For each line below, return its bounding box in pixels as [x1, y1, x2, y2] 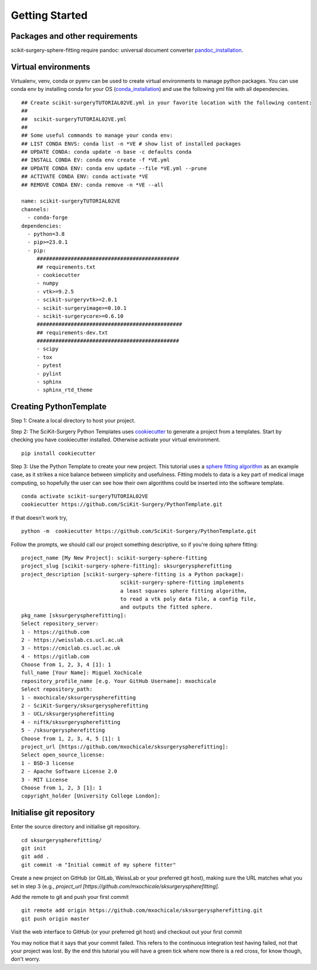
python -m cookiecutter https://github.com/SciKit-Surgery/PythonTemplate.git [21, 528, 257, 535]
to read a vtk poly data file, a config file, [120, 596, 257, 602]
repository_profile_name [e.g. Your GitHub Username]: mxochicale [21, 678, 217, 684]
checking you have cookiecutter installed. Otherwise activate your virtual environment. [11, 436, 221, 443]
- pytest [36, 362, 62, 369]
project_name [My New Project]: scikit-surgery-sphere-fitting [21, 555, 207, 562]
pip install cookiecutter [21, 449, 96, 457]
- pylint [36, 370, 62, 377]
